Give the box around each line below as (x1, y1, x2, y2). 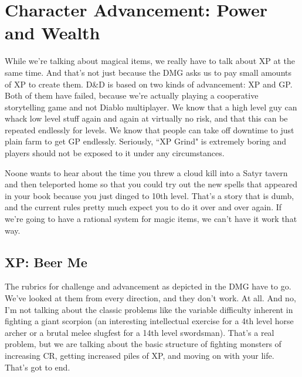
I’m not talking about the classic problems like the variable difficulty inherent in (5, 303, 293, 315)
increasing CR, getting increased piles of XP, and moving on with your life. (5, 349, 274, 361)
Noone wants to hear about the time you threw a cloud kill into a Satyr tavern (5, 166, 288, 179)
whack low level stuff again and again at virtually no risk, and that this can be (5, 112, 288, 124)
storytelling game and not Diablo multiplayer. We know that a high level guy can (5, 100, 297, 113)
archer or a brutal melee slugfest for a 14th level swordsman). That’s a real (5, 326, 274, 338)
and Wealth (5, 21, 100, 45)
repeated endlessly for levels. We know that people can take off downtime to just (5, 123, 294, 136)
